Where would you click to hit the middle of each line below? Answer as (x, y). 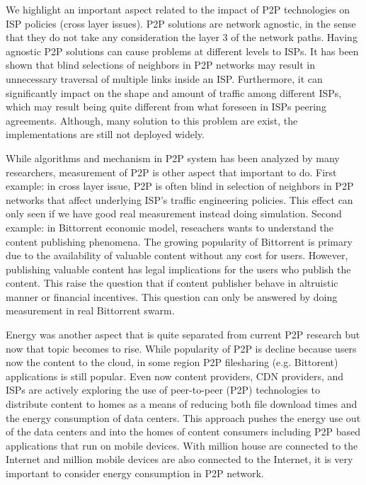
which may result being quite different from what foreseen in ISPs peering (166, 107)
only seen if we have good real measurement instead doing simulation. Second (174, 213)
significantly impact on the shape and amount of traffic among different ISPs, (174, 92)
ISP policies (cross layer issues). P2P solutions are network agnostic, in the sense (181, 23)
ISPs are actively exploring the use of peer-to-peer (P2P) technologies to (163, 390)
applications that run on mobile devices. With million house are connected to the (182, 445)
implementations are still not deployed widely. (105, 134)
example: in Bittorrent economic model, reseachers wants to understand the (170, 227)
